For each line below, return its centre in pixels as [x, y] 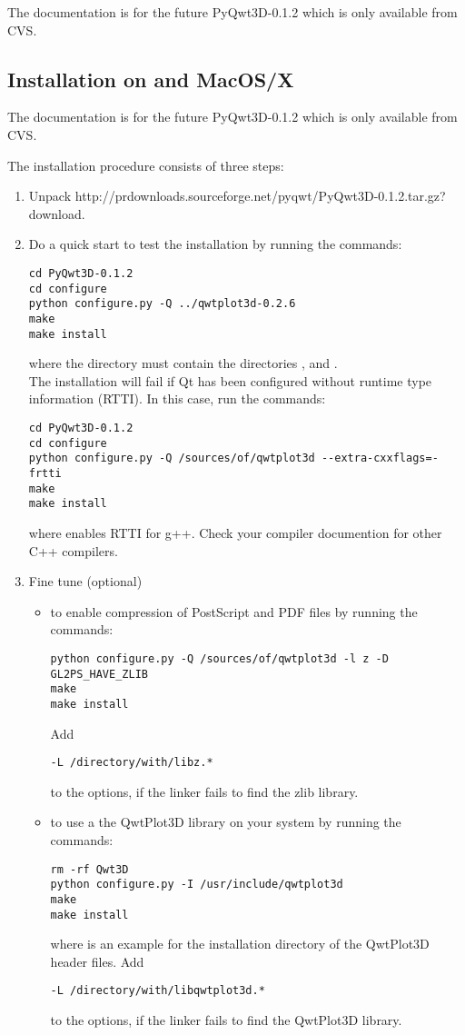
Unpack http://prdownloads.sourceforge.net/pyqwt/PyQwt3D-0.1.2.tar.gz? [237, 196]
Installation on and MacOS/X [151, 79]
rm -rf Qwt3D [89, 869]
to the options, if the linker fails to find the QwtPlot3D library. [226, 1020]
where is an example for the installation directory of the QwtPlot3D [240, 944]
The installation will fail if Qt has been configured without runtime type [230, 380]
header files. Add [97, 961]
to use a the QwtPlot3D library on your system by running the [226, 822]
